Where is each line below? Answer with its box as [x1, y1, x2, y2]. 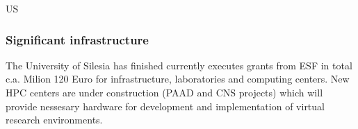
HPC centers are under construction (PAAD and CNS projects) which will [6, 85, 323, 99]
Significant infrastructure [6, 31, 149, 48]
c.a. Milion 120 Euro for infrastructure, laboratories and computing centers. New [6, 71, 350, 86]
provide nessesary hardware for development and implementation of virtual [6, 98, 325, 113]
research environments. [6, 112, 103, 127]
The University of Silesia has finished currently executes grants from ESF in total [6, 58, 352, 72]
